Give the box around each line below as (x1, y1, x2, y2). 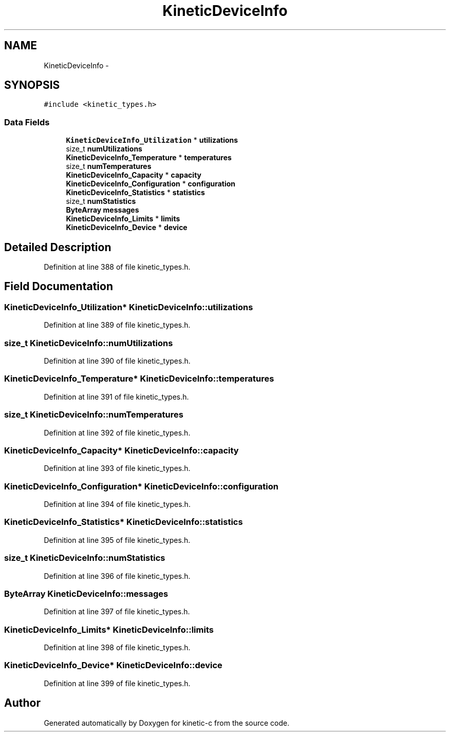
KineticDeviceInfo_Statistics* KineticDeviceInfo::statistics (4, 517, 243, 527)
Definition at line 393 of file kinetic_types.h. (44, 464, 191, 473)
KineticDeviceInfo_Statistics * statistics (66, 188, 205, 197)
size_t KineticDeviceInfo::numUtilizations (4, 337, 173, 348)
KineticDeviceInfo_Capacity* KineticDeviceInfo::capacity (4, 445, 239, 456)
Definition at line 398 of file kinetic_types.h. (44, 643, 191, 652)
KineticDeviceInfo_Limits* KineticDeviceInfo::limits (4, 624, 214, 635)
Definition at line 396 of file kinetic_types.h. (44, 571, 191, 580)
